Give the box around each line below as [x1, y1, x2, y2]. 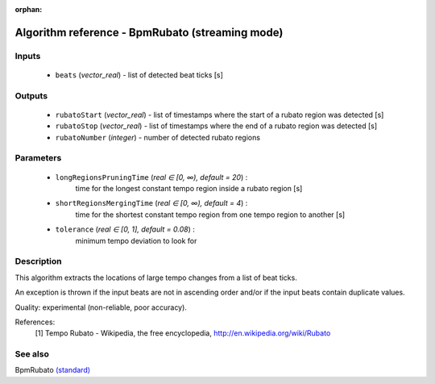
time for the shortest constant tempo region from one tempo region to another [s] [75, 210, 346, 219]
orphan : [14, 5, 43, 14]
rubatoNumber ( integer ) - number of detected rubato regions [55, 132, 261, 142]
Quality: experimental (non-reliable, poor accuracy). [14, 303, 187, 312]
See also [14, 349, 50, 360]
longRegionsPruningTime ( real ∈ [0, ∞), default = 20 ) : [55, 172, 248, 182]
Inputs [14, 50, 41, 61]
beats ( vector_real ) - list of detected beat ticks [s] [55, 69, 223, 80]
